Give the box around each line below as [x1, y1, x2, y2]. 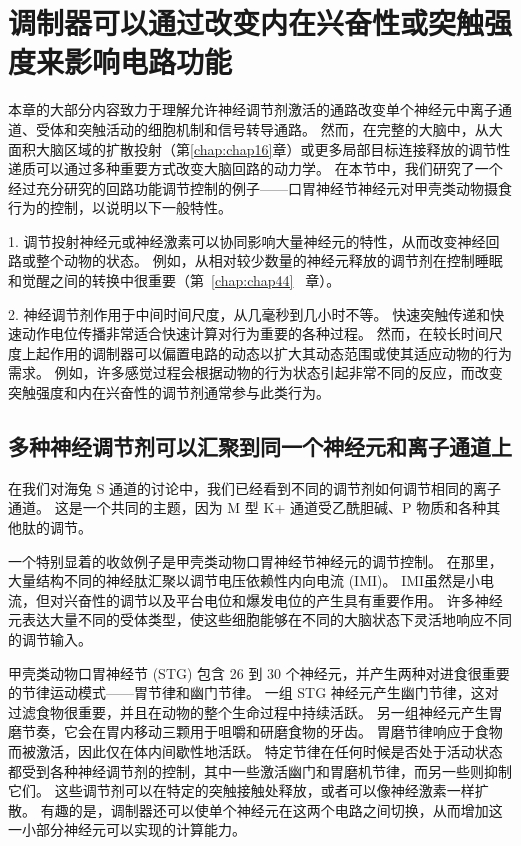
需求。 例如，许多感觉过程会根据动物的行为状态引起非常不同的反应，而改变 [8, 362, 503, 383]
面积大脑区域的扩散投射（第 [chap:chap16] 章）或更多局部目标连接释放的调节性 [8, 138, 511, 159]
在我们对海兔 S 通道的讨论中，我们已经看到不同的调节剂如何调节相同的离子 [8, 477, 502, 498]
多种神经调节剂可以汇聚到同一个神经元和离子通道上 [8, 431, 512, 462]
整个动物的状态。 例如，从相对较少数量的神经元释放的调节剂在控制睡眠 [35, 250, 503, 271]
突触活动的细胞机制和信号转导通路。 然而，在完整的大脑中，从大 [77, 118, 503, 139]
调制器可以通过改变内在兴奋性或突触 [8, 2, 485, 43]
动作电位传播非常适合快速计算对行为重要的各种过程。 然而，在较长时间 [21, 323, 489, 344]
